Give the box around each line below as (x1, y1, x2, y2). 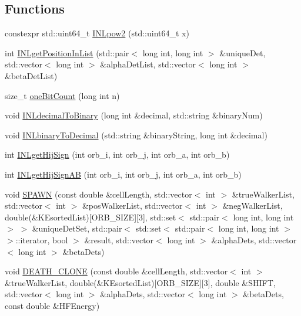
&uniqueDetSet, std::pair (32, 222, 122, 235)
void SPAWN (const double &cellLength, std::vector (5, 188, 192, 200)
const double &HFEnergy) (5, 299, 100, 311)
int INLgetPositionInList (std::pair (5, 46, 129, 59)
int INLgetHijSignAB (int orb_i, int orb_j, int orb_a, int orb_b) (5, 168, 242, 180)
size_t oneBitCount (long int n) (5, 89, 120, 101)
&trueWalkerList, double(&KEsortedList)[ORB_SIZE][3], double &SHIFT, (5, 276, 276, 288)
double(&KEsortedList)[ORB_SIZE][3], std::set (5, 210, 176, 223)
